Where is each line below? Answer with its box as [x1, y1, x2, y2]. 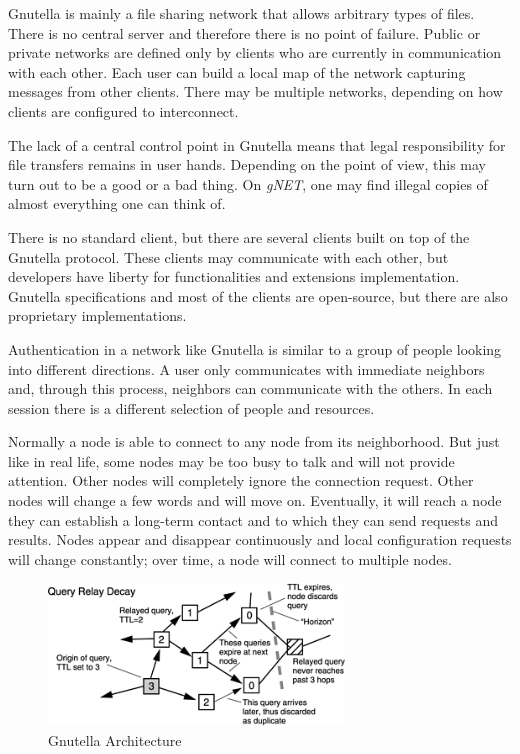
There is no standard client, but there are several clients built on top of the [8, 226, 470, 247]
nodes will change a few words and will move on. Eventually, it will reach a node [8, 490, 502, 511]
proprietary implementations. [8, 305, 187, 326]
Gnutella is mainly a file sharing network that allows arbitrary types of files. [8, 3, 475, 23]
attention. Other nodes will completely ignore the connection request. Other [8, 470, 474, 491]
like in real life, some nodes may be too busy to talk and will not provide [8, 450, 455, 471]
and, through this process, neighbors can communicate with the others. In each [8, 378, 493, 399]
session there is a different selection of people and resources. [8, 397, 375, 418]
